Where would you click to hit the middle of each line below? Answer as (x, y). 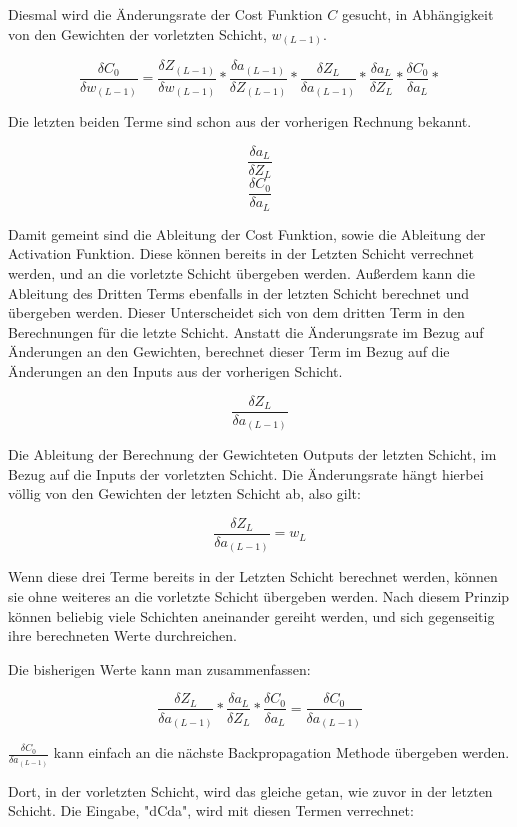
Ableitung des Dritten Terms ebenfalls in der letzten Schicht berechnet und (239, 292)
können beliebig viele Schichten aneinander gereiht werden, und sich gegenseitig (251, 615)
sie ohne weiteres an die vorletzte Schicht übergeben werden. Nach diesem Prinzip (259, 596)
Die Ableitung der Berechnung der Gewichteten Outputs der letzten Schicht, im (252, 454)
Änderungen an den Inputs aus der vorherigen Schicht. (175, 370)
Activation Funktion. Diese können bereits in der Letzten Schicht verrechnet (241, 253)
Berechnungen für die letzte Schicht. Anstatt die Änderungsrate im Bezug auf (246, 331)
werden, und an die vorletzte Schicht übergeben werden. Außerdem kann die (241, 272)
